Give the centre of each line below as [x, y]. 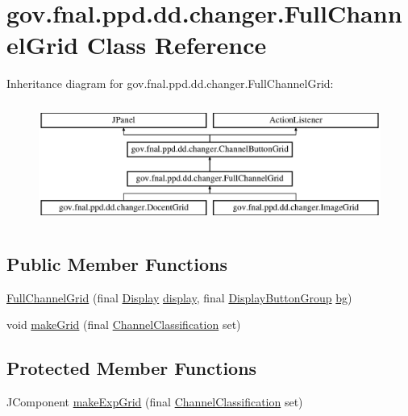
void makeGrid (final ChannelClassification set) [124, 324]
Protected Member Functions [132, 368]
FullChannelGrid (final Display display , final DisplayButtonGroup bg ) [179, 297]
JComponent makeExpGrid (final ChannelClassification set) [155, 402]
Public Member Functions [117, 264]
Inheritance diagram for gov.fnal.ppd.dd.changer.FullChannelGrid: [170, 83]
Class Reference [177, 45]
